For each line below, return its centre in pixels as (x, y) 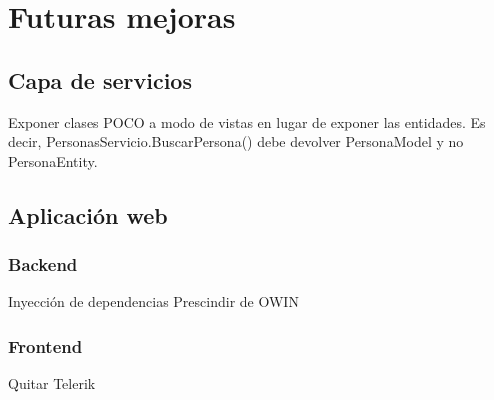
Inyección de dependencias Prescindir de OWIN (153, 301)
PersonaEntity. (53, 160)
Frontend (45, 345)
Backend (43, 264)
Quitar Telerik (52, 383)
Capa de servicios (100, 79)
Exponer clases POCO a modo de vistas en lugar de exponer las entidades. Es (247, 121)
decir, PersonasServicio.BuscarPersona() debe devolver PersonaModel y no (236, 141)
